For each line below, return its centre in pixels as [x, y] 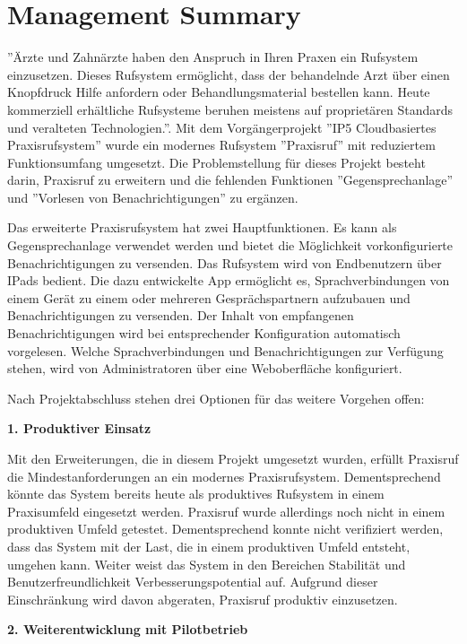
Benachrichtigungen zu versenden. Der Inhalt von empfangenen [181, 315]
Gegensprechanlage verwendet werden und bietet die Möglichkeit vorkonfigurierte [230, 245]
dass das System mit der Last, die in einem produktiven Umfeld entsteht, [209, 546]
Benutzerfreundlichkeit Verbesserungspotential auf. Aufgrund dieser [193, 582]
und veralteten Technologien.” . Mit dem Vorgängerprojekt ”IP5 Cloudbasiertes [222, 127]
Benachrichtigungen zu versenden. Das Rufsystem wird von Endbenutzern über [225, 262]
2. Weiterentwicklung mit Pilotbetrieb [128, 629]
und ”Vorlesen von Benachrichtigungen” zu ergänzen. [153, 197]
